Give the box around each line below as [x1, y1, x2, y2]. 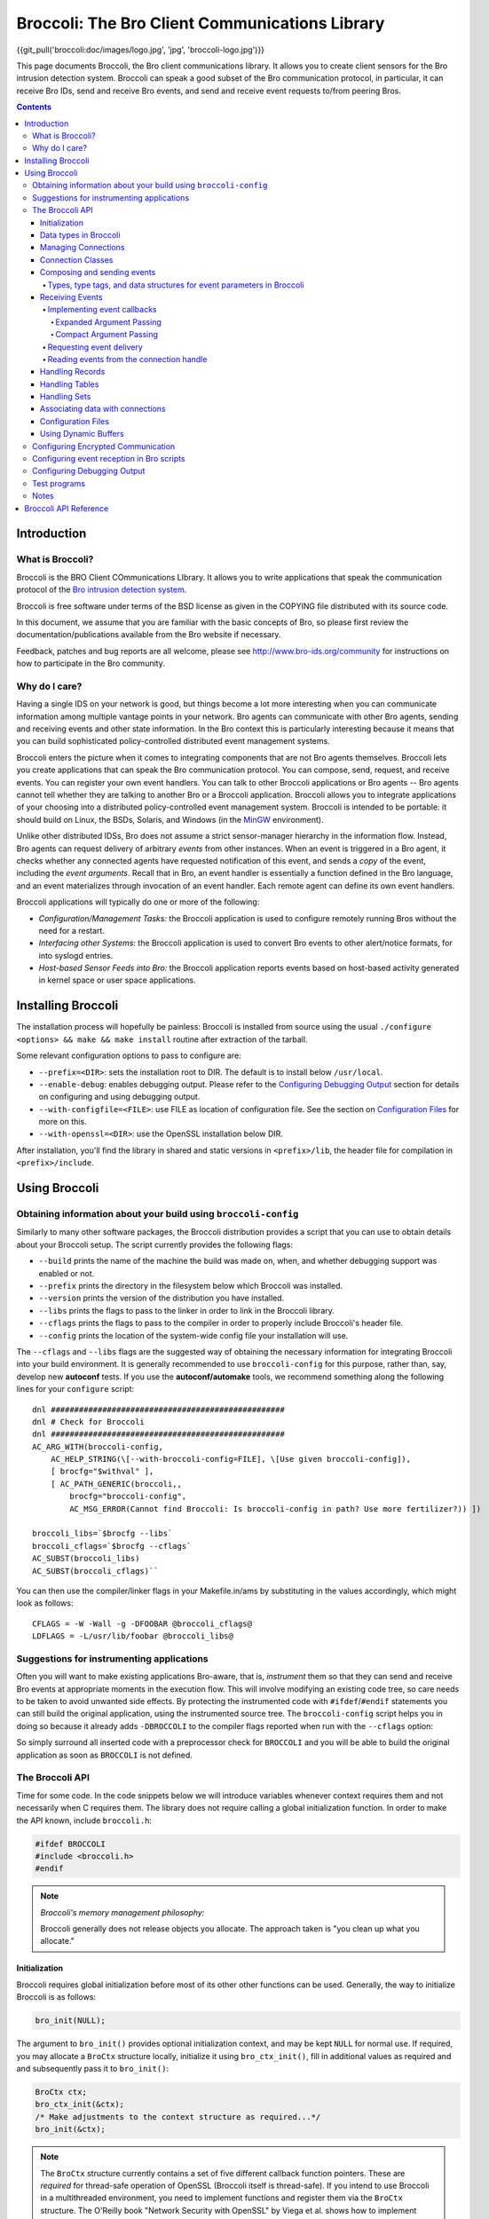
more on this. [38, 1117, 88, 1127]
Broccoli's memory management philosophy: [40, 1907, 205, 1917]
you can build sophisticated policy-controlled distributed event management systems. [16, 736, 330, 746]
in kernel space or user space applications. [38, 975, 196, 985]
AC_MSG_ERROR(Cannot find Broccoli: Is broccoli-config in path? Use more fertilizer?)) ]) [69, 1504, 482, 1513]
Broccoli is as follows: [16, 1992, 97, 2002]
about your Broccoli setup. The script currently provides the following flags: [16, 1239, 293, 1250]
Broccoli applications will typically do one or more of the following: [16, 896, 260, 907]
